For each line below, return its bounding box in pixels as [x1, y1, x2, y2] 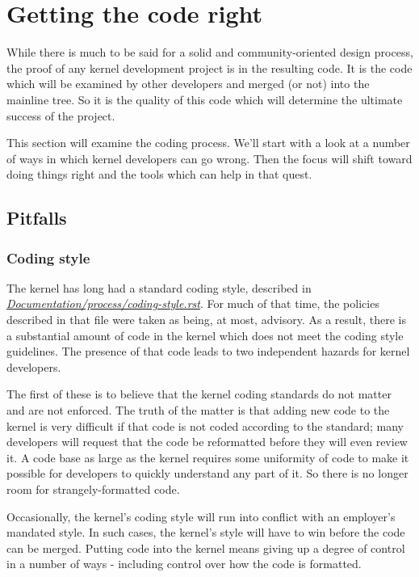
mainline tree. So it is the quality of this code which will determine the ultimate [6, 91, 403, 107]
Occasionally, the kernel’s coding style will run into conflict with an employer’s [6, 508, 396, 524]
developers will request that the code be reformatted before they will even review [6, 433, 408, 450]
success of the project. [6, 107, 115, 124]
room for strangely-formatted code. [6, 481, 180, 497]
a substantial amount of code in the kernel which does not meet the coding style [6, 326, 404, 343]
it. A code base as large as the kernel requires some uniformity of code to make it [6, 449, 409, 465]
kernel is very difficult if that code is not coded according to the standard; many [6, 417, 404, 434]
